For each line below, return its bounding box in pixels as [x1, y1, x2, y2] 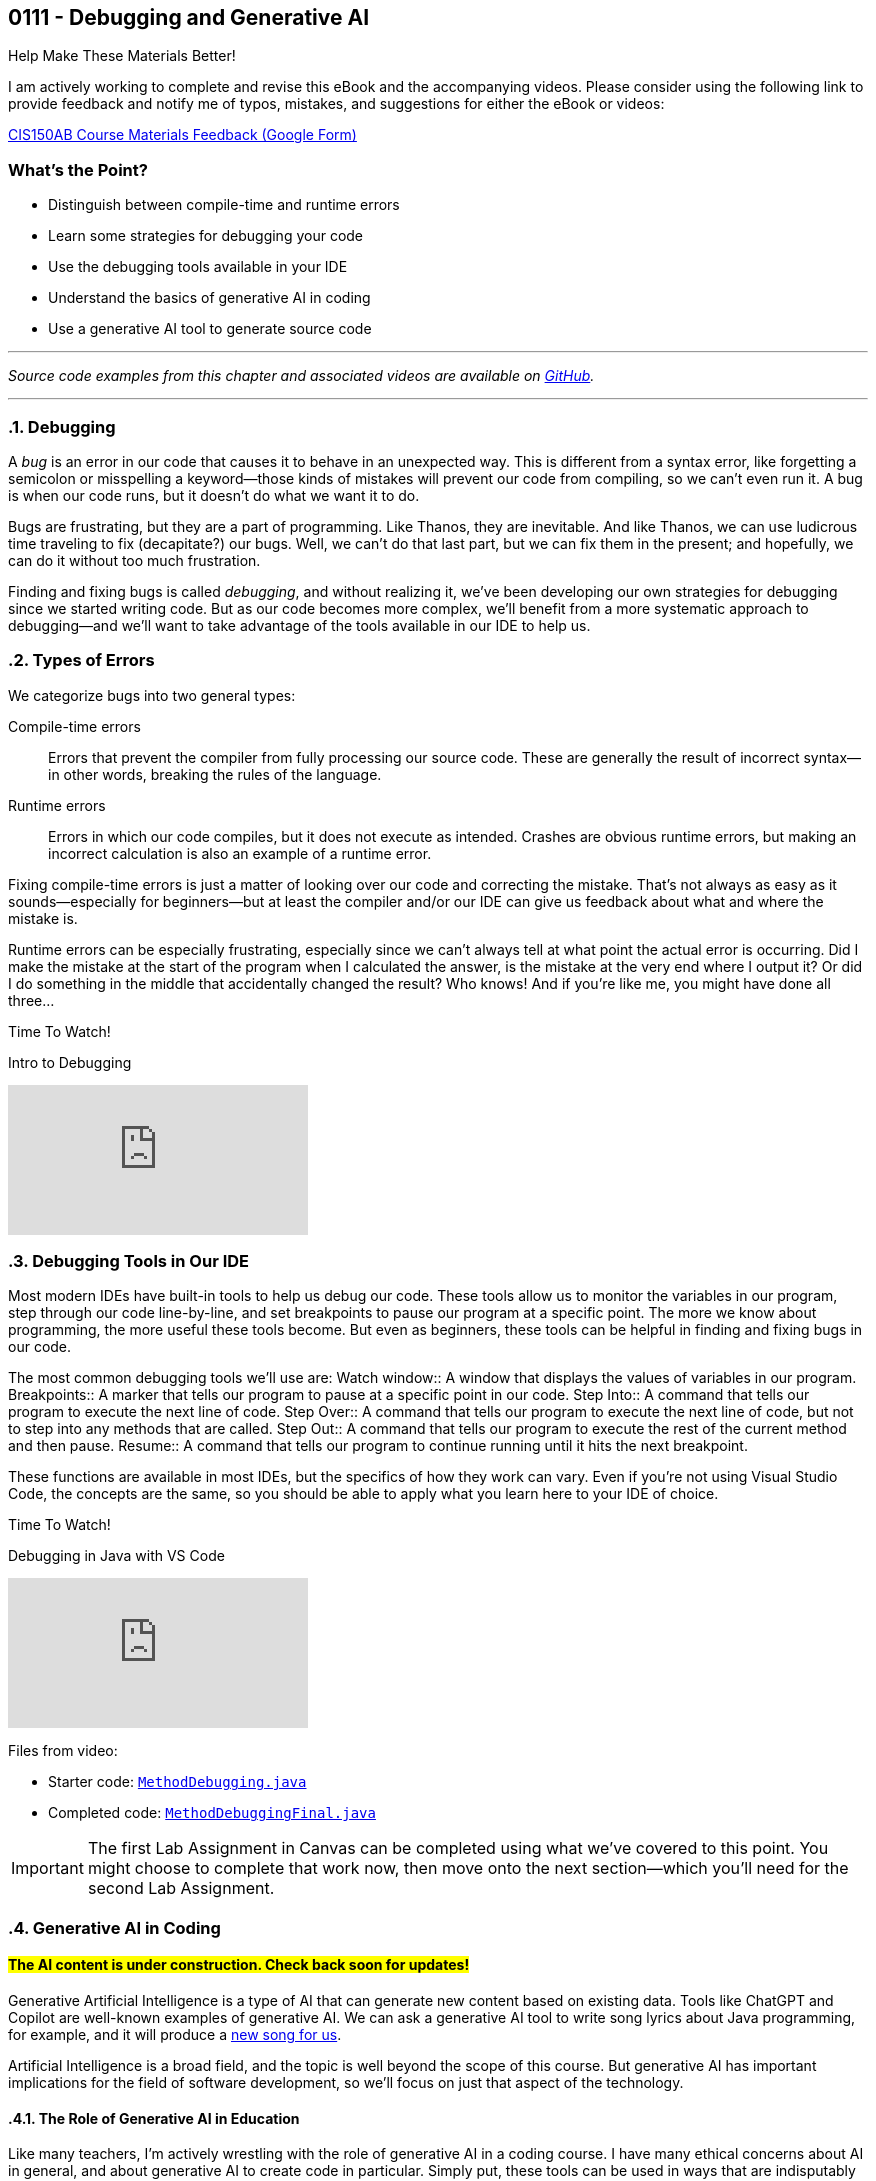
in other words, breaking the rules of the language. [48, 765, 382, 783]
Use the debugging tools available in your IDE [48, 258, 348, 276]
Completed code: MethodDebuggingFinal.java [48, 1804, 376, 1822]
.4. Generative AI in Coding [8, 1917, 221, 1938]
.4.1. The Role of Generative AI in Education [8, 2109, 300, 2127]
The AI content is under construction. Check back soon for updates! [8, 1956, 470, 1974]
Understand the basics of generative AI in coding [48, 289, 371, 307]
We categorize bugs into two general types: [8, 686, 296, 704]
